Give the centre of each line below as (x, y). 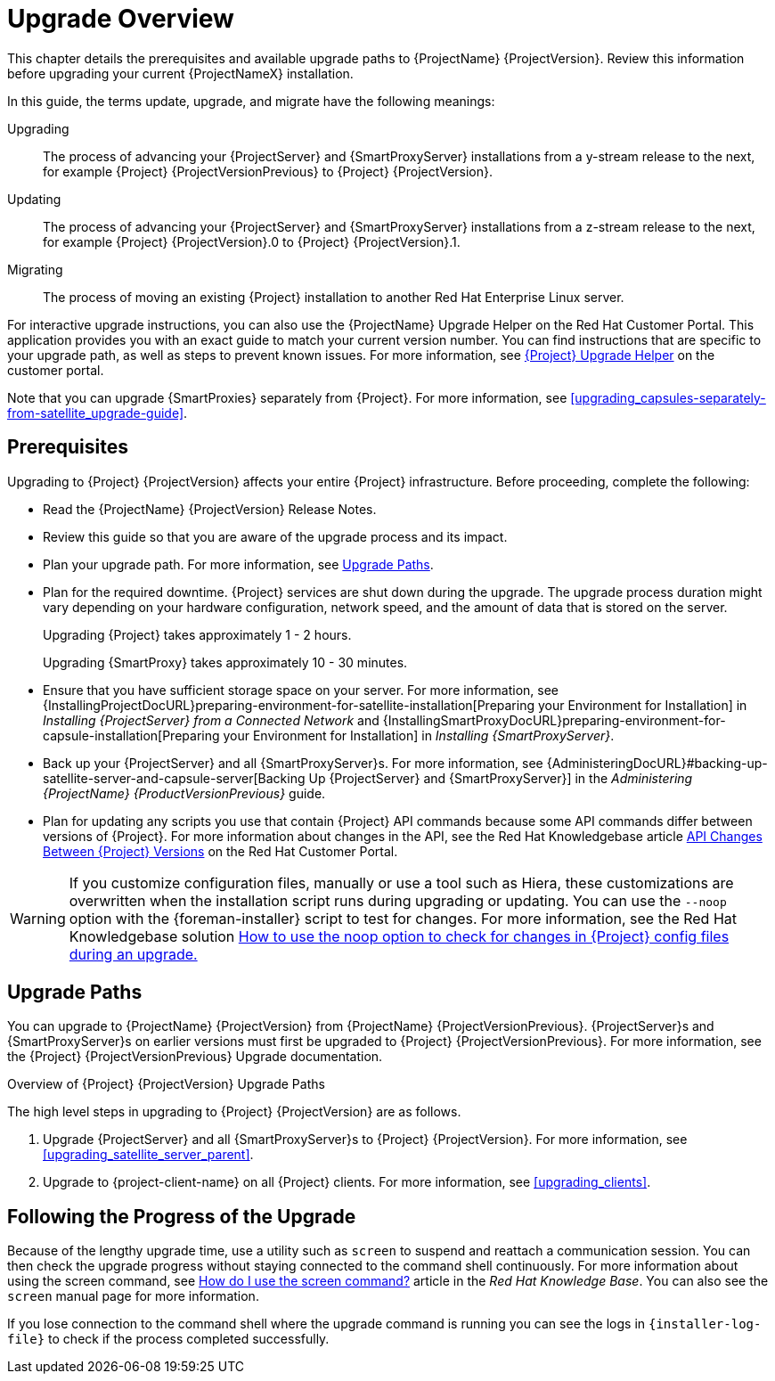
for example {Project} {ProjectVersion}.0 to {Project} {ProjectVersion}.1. (252, 241)
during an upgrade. (133, 954)
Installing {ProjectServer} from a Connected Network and (211, 720)
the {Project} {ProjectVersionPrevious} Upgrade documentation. (195, 1057)
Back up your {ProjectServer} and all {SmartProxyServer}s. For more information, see (293, 763)
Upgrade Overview (121, 19)
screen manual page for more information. (133, 1296)
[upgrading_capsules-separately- (668, 397)
